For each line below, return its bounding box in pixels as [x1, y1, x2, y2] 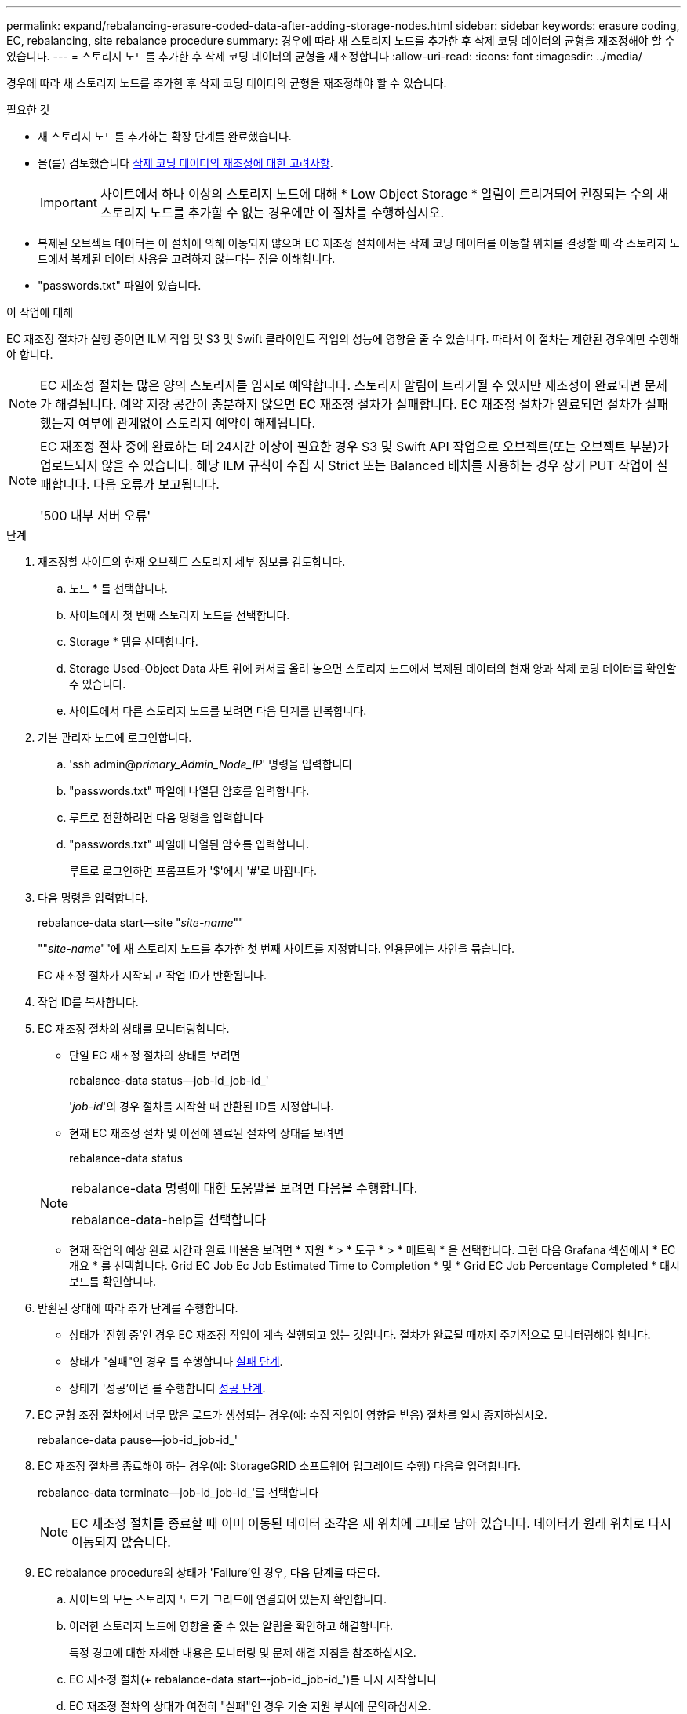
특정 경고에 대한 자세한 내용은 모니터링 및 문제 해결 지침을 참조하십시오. [69, 1646, 416, 1659]
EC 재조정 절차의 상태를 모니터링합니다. [38, 1022, 230, 1035]
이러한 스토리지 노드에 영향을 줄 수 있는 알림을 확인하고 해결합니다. [69, 1619, 393, 1632]
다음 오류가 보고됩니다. [93, 476, 220, 492]
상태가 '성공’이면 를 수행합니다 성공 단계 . [69, 1381, 266, 1395]
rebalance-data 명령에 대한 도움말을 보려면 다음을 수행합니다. [71, 1180, 418, 1196]
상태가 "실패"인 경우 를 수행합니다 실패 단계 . [69, 1355, 283, 1368]
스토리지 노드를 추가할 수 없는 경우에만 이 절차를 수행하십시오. [100, 205, 445, 221]
